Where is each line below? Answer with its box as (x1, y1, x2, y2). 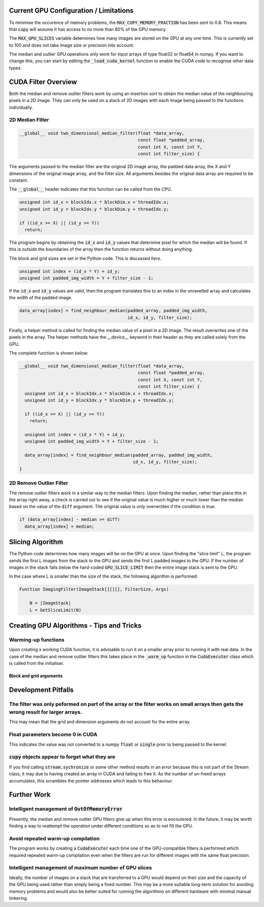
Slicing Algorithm (9, 538, 64, 546)
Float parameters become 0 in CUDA (9, 731, 98, 738)
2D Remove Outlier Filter (9, 480, 68, 487)
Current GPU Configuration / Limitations (9, 6, 134, 15)
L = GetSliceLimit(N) (29, 607, 82, 613)
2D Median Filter (9, 117, 49, 123)
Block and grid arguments (9, 673, 63, 679)
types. (9, 65, 22, 71)
